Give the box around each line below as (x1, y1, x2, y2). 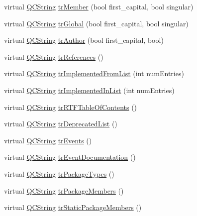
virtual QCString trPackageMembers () (4, 185, 124, 196)
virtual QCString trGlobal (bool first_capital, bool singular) (4, 18, 189, 28)
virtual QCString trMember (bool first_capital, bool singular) (4, 1, 194, 11)
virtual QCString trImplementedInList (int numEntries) (4, 85, 175, 95)
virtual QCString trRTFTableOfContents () (4, 102, 137, 112)
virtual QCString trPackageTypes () (4, 168, 114, 179)
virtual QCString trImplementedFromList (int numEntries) (4, 68, 184, 79)
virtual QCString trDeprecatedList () (4, 118, 117, 129)
